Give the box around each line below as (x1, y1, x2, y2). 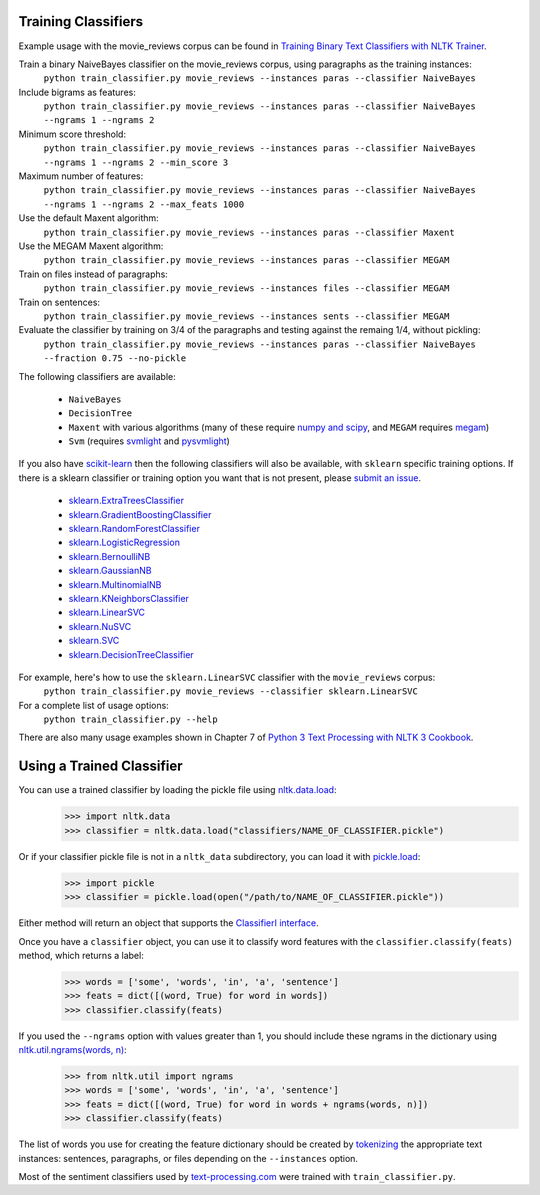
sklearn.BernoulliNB (68, 550, 151, 562)
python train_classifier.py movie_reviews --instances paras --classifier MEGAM (43, 255, 450, 266)
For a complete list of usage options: (18, 699, 169, 711)
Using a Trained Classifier (18, 758, 183, 775)
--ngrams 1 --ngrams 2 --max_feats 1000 (43, 198, 245, 210)
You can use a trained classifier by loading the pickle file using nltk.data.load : (18, 784, 337, 796)
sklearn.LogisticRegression (68, 536, 180, 549)
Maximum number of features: (18, 170, 144, 182)
